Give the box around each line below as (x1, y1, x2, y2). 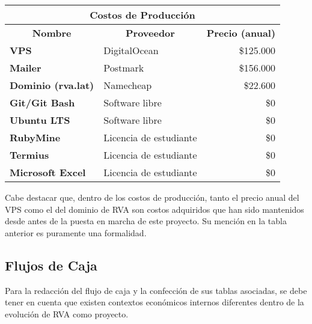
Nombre (32, 26, 72, 40)
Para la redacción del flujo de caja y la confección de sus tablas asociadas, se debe (5, 284, 307, 296)
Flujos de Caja (5, 255, 97, 274)
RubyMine (10, 130, 61, 144)
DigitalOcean (103, 43, 159, 57)
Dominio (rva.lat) (10, 78, 94, 92)
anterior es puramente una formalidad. (5, 226, 147, 239)
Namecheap (103, 78, 152, 92)
